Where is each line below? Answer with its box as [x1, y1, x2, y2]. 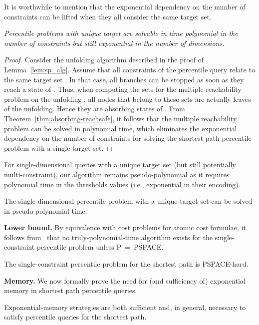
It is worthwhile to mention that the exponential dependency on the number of [4, 1, 246, 11]
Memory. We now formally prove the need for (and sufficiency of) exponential [4, 275, 246, 286]
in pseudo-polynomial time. [4, 205, 87, 216]
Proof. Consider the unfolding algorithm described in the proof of [4, 54, 204, 65]
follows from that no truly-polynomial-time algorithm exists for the [4, 232, 213, 242]
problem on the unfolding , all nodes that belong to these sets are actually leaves [4, 93, 251, 104]
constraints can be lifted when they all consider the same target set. [4, 11, 212, 21]
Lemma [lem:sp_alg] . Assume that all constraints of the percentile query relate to [4, 64, 256, 74]
